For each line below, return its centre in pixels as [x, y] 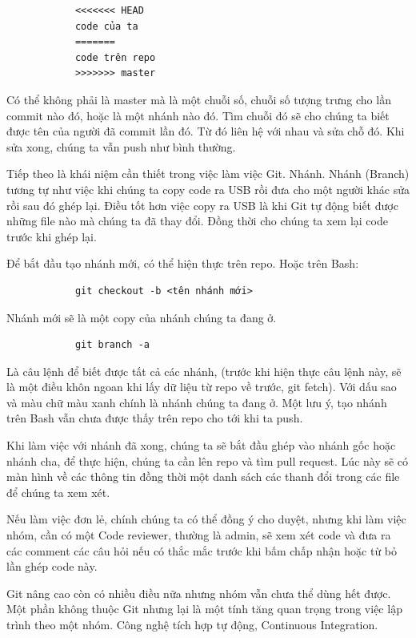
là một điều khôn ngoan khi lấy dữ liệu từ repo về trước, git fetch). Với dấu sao [202, 387]
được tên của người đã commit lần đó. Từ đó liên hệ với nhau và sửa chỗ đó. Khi [206, 131]
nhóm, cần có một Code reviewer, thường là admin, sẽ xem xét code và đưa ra [199, 535]
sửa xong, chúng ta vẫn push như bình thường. [121, 146]
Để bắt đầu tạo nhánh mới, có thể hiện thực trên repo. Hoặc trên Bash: [183, 263]
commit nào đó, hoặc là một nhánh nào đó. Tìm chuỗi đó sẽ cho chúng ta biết [198, 115]
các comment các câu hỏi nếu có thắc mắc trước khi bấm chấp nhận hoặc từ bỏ [202, 550]
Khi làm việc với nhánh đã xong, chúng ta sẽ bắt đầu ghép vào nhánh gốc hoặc [201, 445]
